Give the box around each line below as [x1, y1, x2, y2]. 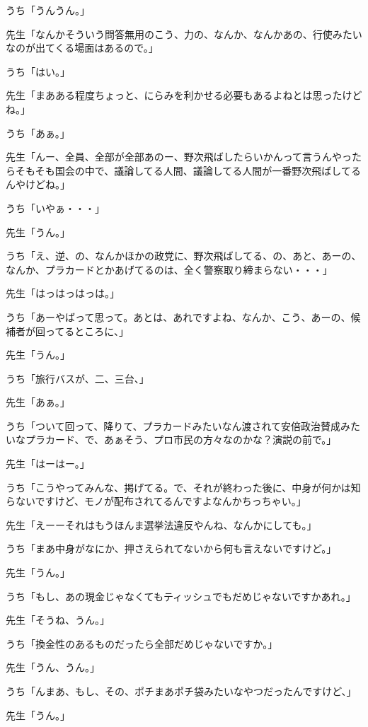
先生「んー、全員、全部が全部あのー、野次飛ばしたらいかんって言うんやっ [6, 149, 352, 164]
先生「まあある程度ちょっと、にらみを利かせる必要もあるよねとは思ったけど [6, 88, 362, 103]
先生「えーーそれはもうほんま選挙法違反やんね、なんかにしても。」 [6, 517, 317, 532]
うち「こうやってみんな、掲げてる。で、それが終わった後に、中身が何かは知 [6, 479, 361, 494]
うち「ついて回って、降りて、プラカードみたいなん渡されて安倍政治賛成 [6, 418, 341, 433]
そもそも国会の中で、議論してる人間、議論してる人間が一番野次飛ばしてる [15, 163, 361, 178]
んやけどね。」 [6, 177, 70, 192]
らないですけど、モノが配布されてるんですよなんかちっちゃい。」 [6, 494, 306, 508]
